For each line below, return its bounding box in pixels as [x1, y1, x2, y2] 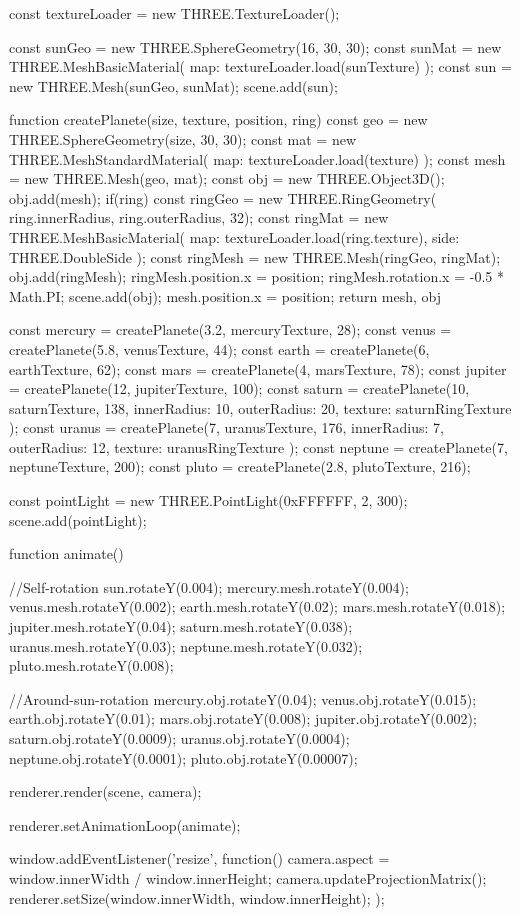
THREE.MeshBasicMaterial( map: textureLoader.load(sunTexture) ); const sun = [9, 56, 512, 77]
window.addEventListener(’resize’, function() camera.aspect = [9, 848, 390, 869]
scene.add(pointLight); [9, 509, 147, 530]
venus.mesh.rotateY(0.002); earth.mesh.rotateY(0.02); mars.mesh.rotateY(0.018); [9, 596, 506, 617]
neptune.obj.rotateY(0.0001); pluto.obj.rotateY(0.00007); [9, 747, 358, 768]
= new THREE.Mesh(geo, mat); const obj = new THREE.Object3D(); [9, 168, 445, 189]
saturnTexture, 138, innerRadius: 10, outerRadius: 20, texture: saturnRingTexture [9, 397, 512, 418]
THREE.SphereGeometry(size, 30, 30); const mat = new [9, 128, 357, 149]
